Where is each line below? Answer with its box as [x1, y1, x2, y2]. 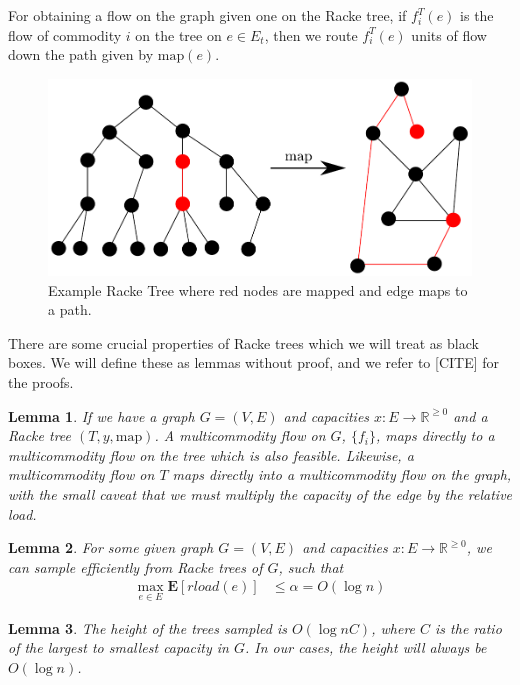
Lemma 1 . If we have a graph [8, 405, 195, 426]
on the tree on [135, 24, 222, 45]
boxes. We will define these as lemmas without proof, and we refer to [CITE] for [8, 352, 500, 373]
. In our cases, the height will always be [245, 637, 487, 658]
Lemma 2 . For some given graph [8, 537, 214, 558]
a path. [48, 299, 92, 320]
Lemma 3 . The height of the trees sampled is [8, 617, 287, 638]
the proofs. [8, 372, 74, 393]
